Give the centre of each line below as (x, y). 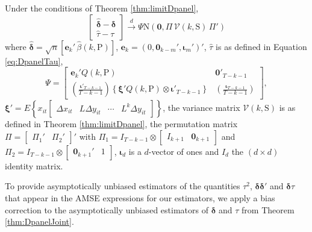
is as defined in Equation (261, 46)
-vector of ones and (184, 151)
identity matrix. (34, 165)
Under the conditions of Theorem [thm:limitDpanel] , (102, 8)
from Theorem (268, 209)
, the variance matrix (201, 108)
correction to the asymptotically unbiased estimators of (107, 209)
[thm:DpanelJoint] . (39, 221)
